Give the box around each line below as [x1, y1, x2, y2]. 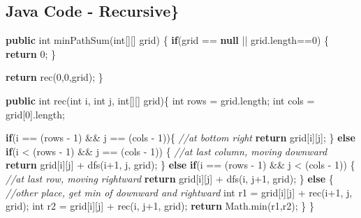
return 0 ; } [6, 46, 57, 61]
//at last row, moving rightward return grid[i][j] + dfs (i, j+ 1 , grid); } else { [6, 171, 334, 185]
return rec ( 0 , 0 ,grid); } [6, 70, 103, 84]
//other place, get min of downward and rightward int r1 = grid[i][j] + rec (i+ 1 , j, [6, 185, 353, 199]
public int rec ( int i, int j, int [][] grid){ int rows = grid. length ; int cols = [6, 93, 315, 107]
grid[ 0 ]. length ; [6, 107, 65, 121]
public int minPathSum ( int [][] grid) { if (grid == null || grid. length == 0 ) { [6, 33, 330, 47]
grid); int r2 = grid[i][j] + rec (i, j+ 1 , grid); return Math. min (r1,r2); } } [6, 198, 314, 213]
